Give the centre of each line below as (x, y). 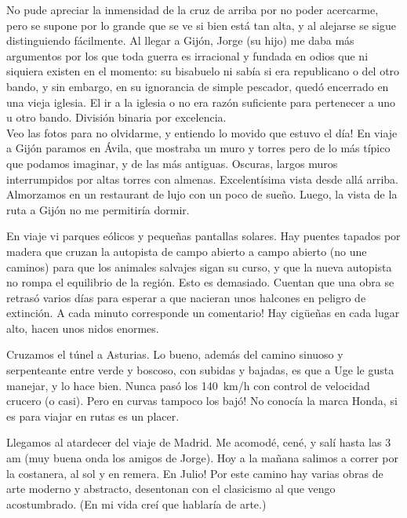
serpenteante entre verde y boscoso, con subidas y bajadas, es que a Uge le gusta (200, 370)
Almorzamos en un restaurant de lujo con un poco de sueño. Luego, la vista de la (202, 194)
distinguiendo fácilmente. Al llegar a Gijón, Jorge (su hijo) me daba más (180, 40)
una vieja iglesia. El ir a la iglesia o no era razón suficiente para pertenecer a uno (201, 102)
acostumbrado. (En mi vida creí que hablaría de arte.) (136, 503)
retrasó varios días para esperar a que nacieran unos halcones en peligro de (186, 297)
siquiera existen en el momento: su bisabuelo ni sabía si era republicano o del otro (203, 71)
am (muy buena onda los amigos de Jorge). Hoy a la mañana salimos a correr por (202, 458)
